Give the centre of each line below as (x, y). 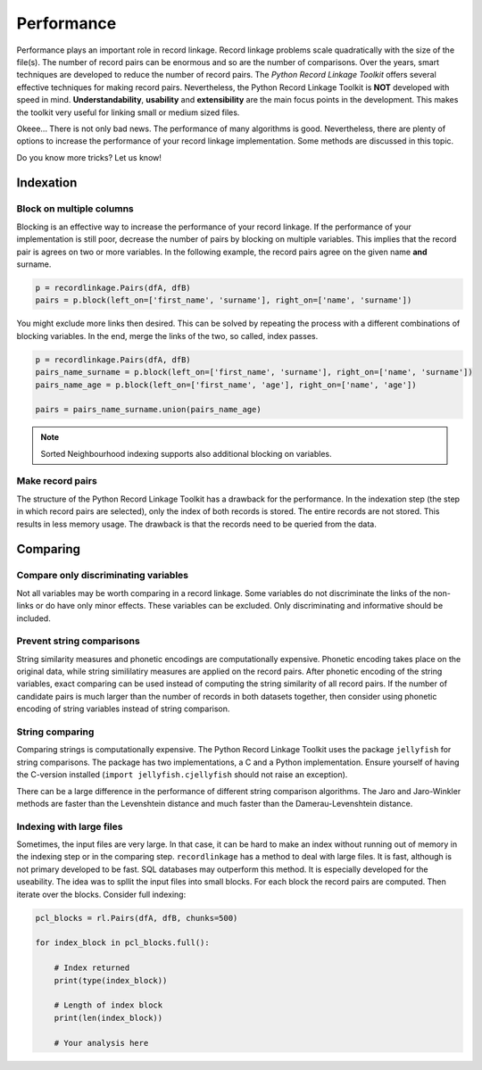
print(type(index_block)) (111, 980)
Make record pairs (57, 481)
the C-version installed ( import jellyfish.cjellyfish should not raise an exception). (182, 775)
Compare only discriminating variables (103, 576)
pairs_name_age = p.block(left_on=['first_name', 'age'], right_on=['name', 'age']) (226, 385)
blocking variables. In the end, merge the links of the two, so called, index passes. (167, 336)
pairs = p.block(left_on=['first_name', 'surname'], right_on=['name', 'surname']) (224, 300)
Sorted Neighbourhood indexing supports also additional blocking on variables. (186, 453)
